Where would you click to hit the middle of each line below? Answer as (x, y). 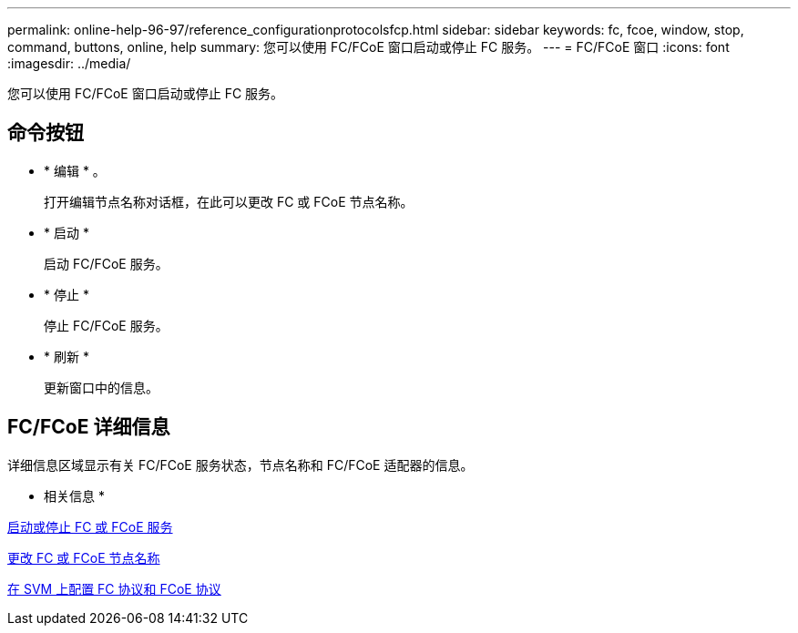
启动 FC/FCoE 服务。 (106, 263)
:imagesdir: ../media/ (69, 63)
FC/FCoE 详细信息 (89, 427)
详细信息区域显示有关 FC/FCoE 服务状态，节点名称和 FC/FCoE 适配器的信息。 (240, 465)
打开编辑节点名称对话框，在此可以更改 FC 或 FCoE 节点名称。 (229, 201)
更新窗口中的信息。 (101, 387)
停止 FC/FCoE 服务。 (106, 325)
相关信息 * (74, 495)
